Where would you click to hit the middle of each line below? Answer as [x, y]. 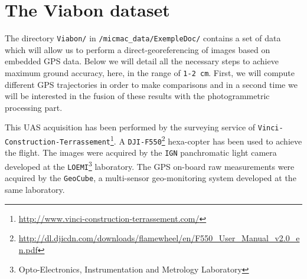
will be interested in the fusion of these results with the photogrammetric [137, 96]
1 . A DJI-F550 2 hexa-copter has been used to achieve [206, 140]
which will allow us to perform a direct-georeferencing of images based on [138, 49]
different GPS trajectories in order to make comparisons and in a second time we [151, 84]
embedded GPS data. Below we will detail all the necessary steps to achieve [142, 61]
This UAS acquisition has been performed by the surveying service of [130, 127]
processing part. [34, 107]
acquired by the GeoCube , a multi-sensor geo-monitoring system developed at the [151, 178]
